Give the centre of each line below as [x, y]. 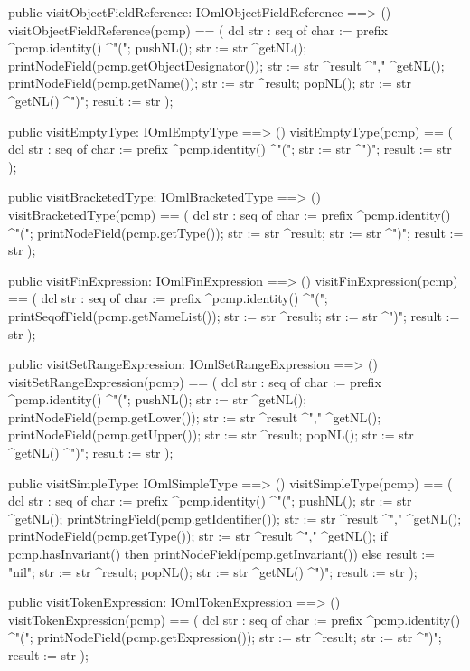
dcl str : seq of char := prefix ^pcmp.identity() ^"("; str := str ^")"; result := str [230, 149]
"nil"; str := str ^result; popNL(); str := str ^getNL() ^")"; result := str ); [213, 571]
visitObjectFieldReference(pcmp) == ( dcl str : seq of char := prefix [198, 29]
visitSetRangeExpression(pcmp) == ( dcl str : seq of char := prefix [195, 381]
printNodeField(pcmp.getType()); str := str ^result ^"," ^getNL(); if [198, 536]
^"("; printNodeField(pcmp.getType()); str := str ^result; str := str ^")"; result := [236, 232]
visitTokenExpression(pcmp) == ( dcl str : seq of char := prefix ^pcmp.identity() [235, 619]
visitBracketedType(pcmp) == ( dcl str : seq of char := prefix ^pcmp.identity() [230, 214]
